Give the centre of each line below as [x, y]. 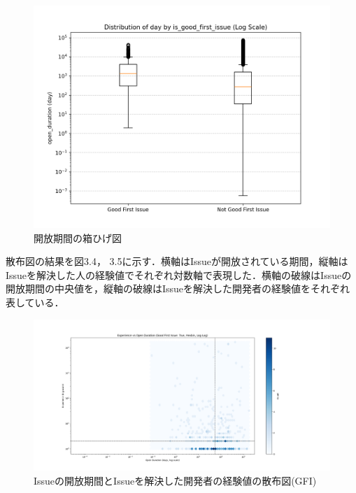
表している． [35, 302]
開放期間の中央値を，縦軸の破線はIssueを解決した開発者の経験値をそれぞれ [178, 288]
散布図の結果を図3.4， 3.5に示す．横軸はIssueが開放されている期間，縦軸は [177, 261]
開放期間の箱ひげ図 [78, 237]
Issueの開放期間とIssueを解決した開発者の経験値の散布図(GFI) [175, 480]
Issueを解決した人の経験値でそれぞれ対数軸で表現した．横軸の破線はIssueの [179, 274]
